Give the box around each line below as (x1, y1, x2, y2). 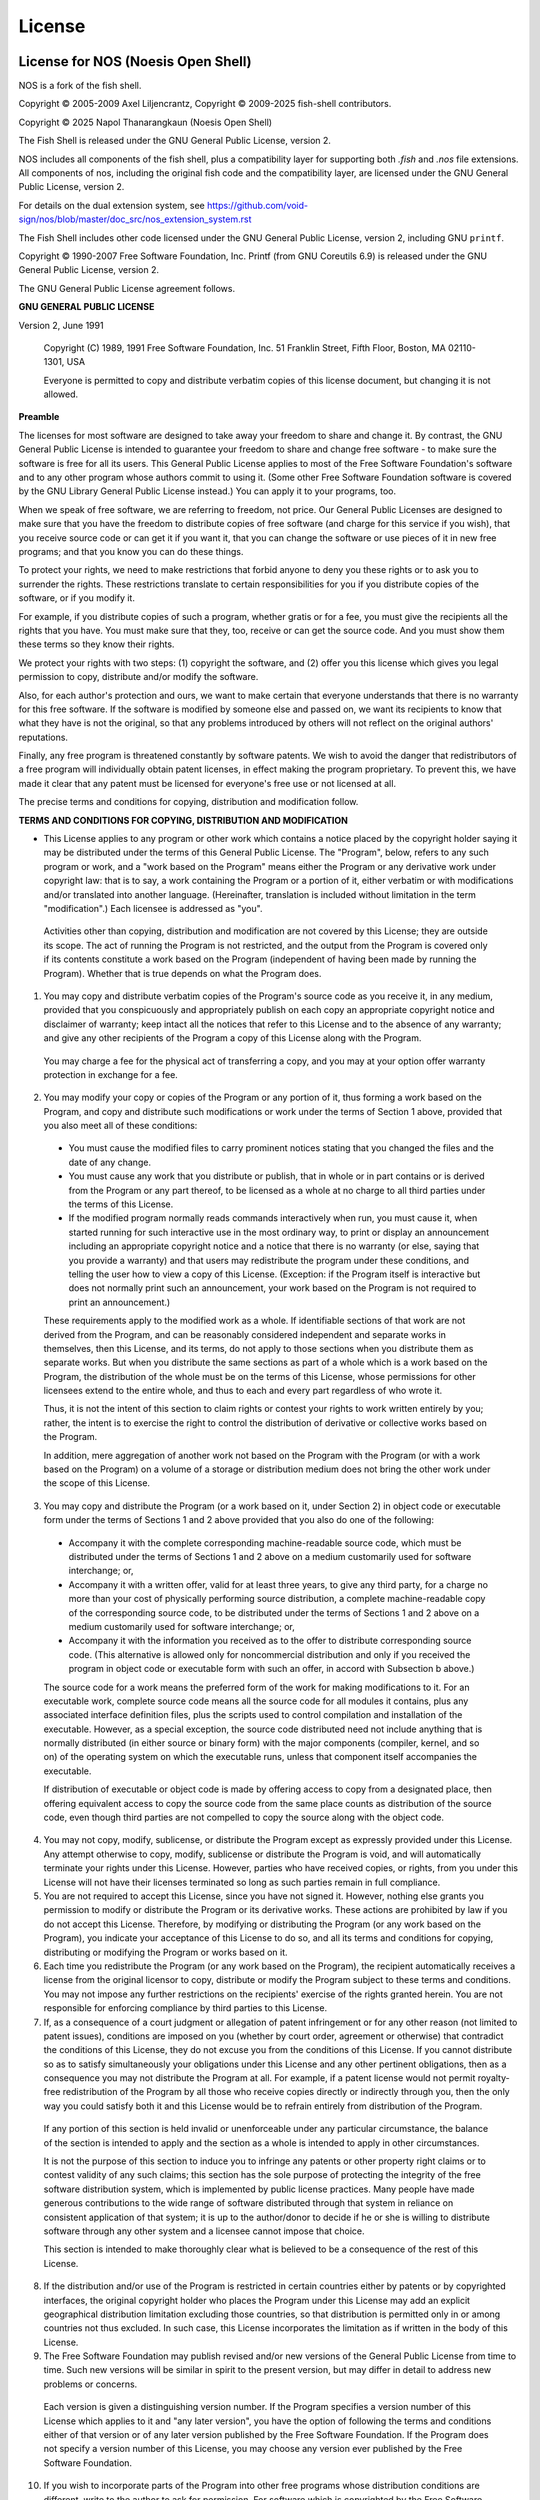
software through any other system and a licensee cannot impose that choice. (43, 2225, 365, 2237)
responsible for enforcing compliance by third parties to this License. (43, 2002, 328, 2014)
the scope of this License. (43, 1477, 150, 1489)
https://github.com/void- (206, 199, 309, 211)
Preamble (18, 411, 60, 423)
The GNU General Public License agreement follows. (18, 282, 235, 294)
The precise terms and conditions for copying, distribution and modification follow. (18, 796, 359, 808)
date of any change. (68, 1156, 152, 1168)
